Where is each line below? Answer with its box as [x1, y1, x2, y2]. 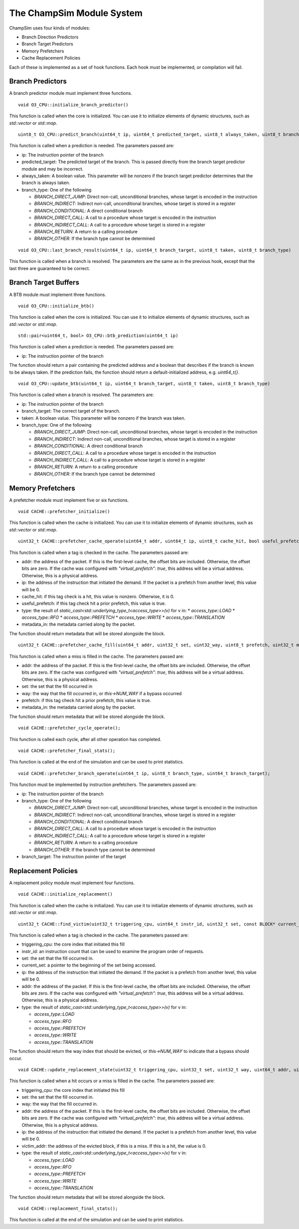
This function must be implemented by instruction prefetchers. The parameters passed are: [9, 781, 197, 788]
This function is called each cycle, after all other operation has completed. [9, 736, 161, 742]
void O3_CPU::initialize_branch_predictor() [18, 102, 129, 107]
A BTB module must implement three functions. [9, 291, 107, 297]
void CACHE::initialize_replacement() [18, 891, 113, 897]
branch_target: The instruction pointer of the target [21, 854, 127, 860]
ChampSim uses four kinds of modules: [9, 25, 90, 31]
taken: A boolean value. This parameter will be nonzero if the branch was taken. [21, 415, 186, 421]
